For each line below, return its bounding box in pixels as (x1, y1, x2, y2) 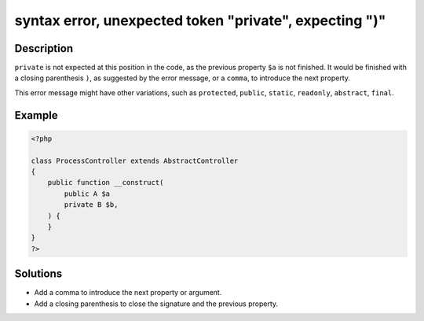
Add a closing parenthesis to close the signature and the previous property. (34, 299, 279, 308)
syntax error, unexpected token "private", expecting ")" (14, 12, 386, 29)
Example (14, 109, 58, 122)
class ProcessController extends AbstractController (31, 156, 239, 165)
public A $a (64, 189, 110, 198)
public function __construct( (47, 178, 164, 187)
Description (14, 42, 74, 55)
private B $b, (64, 201, 119, 209)
